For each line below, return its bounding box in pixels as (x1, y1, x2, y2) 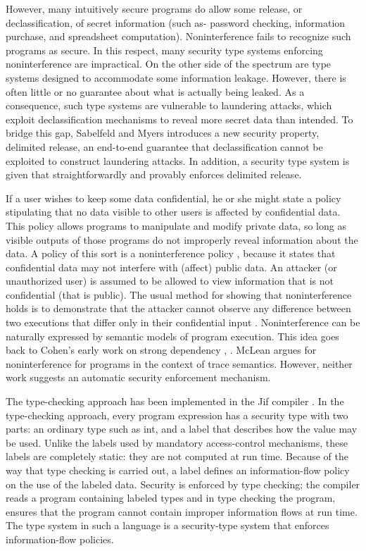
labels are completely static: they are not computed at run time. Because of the (6, 449, 348, 464)
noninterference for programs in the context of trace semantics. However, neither (6, 356, 353, 371)
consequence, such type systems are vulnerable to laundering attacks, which (6, 98, 332, 113)
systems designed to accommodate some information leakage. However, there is (6, 70, 346, 85)
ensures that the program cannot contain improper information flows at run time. (6, 504, 358, 519)
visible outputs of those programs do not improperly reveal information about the (6, 232, 358, 247)
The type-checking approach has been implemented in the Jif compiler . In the (6, 394, 344, 409)
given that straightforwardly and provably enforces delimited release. (6, 167, 302, 182)
